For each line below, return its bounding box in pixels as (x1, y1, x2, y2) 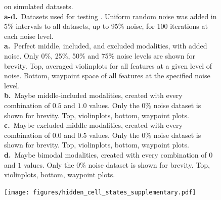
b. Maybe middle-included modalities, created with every (4, 90, 183, 101)
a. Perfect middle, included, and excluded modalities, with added (4, 40, 207, 51)
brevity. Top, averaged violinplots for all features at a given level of (4, 60, 212, 71)
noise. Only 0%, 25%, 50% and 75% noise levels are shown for (4, 50, 195, 61)
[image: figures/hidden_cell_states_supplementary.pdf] (4, 188, 196, 196)
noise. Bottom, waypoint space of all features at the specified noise (4, 70, 210, 81)
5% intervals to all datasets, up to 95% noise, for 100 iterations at (4, 21, 208, 31)
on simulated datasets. (4, 1, 73, 11)
